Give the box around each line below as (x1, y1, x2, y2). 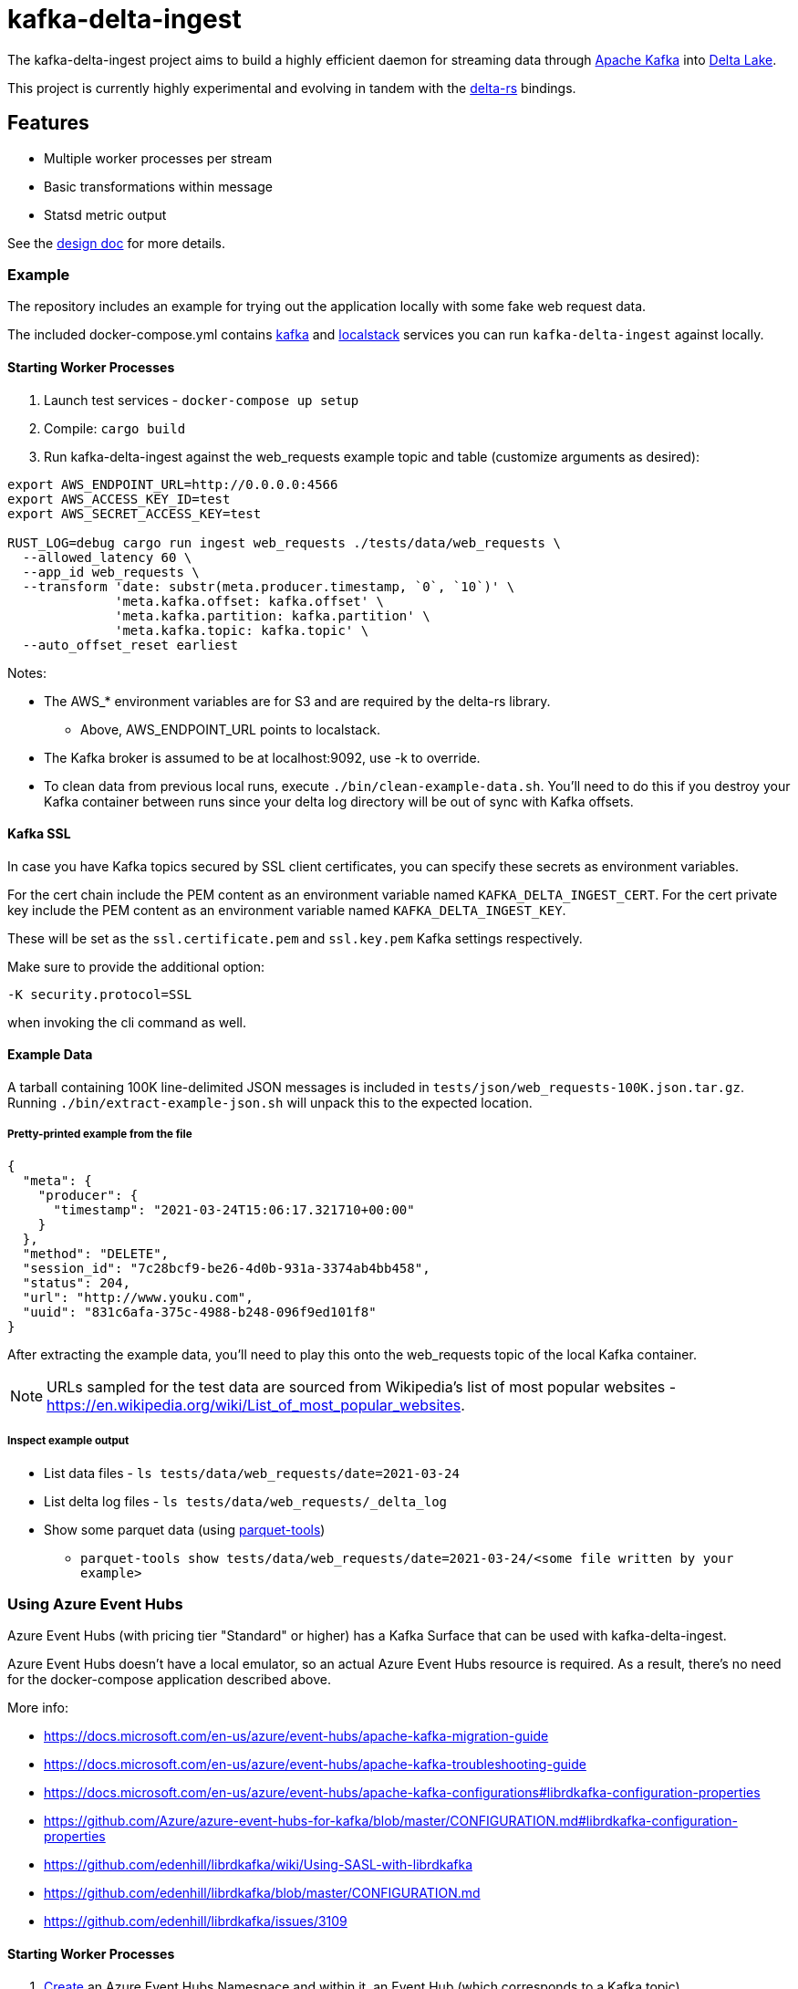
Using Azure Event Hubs (7, 1594, 183, 1613)
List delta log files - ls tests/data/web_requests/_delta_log (44, 1493, 448, 1509)
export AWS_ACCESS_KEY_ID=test (7, 491, 231, 506)
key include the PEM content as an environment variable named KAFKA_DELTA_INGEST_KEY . (7, 901, 566, 918)
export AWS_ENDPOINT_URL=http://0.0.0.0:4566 (7, 476, 338, 492)
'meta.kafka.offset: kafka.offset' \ (115, 593, 385, 609)
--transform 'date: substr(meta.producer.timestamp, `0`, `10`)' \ (22, 578, 515, 594)
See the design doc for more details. (7, 234, 226, 251)
